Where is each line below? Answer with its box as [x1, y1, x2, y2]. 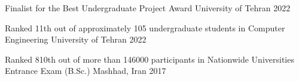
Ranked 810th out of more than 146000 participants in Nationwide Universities [5, 53, 294, 65]
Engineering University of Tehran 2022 [5, 33, 147, 46]
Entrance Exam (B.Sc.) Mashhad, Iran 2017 [5, 64, 166, 77]
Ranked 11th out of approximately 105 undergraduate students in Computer [5, 21, 285, 34]
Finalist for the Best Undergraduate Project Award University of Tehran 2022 [5, 2, 291, 14]
